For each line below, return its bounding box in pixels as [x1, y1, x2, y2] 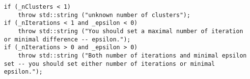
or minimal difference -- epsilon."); [4, 36, 131, 43]
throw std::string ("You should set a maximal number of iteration [18, 27, 243, 35]
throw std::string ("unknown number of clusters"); [18, 11, 191, 19]
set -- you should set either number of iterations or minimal [4, 60, 215, 67]
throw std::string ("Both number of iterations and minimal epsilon [18, 52, 247, 59]
